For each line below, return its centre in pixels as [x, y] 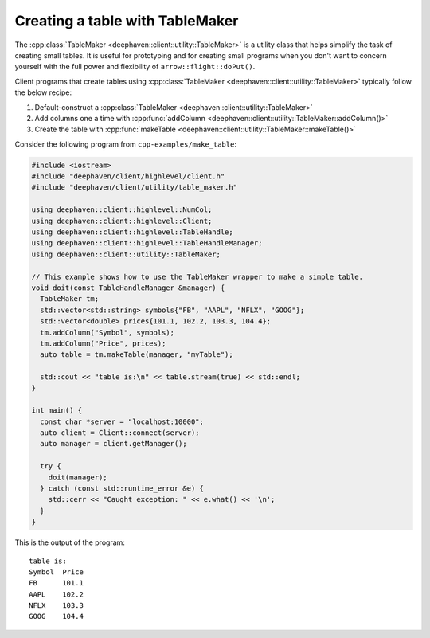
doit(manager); [78, 477]
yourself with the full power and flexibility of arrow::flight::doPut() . [135, 67]
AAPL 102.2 [56, 594]
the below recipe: [43, 92]
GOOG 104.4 [56, 616]
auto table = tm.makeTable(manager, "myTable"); [137, 355]
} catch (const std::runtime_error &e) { [122, 488]
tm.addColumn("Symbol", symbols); [107, 332]
